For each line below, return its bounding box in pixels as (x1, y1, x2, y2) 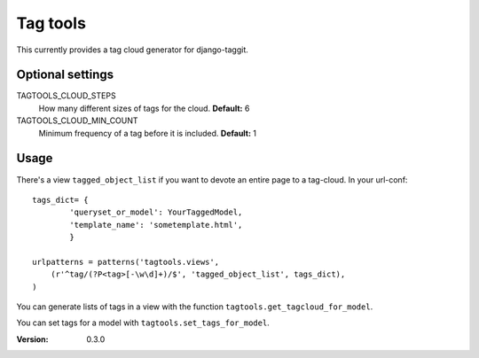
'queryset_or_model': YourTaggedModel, (69, 207, 243, 217)
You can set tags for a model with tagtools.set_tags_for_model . (16, 317, 270, 328)
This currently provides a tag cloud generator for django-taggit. (16, 44, 248, 55)
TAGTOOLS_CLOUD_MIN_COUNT (16, 115, 138, 126)
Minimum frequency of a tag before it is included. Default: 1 (38, 128, 257, 138)
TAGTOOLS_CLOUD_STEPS (16, 90, 116, 101)
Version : (16, 333, 49, 345)
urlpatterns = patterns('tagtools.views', (32, 257, 220, 267)
